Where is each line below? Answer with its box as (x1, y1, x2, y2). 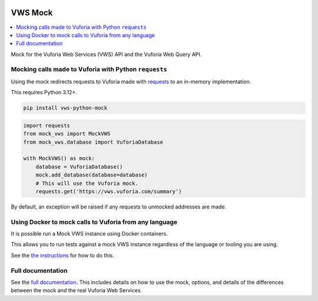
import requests (23, 122, 71, 129)
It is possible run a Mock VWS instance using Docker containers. (11, 230, 168, 237)
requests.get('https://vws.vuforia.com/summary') (35, 188, 182, 194)
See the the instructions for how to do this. (11, 252, 114, 259)
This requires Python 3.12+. (11, 89, 78, 96)
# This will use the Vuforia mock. (35, 180, 138, 187)
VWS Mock (11, 8, 53, 18)
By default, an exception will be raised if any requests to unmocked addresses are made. (11, 203, 227, 210)
